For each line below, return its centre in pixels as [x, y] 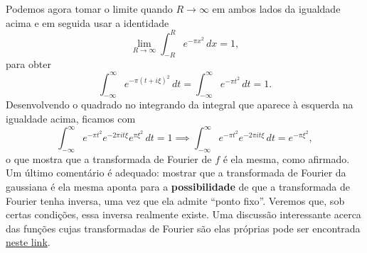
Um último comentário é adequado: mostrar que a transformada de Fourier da [176, 173]
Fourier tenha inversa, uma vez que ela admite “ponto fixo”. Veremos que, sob [175, 200]
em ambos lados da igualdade [276, 9]
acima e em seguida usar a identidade [87, 22]
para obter [28, 64]
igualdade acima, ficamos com [71, 118]
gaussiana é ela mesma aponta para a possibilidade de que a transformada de [178, 187]
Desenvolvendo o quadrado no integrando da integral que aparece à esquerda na [180, 105]
